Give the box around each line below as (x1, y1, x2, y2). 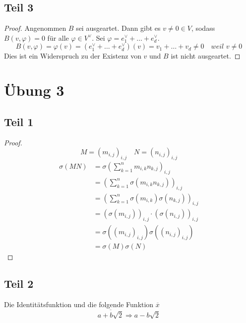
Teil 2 (4, 276, 34, 291)
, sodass (191, 23, 215, 33)
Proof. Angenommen (4, 23, 66, 33)
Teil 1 (4, 114, 34, 129)
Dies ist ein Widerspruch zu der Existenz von (4, 51, 141, 61)
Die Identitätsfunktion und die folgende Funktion (4, 299, 154, 310)
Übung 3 (4, 80, 64, 100)
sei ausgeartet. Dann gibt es (76, 23, 161, 33)
